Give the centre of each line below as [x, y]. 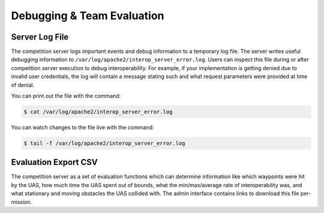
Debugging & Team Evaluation [88, 16]
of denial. [23, 85]
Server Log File [40, 37]
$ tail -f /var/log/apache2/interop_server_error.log [104, 143]
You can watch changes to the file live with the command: [82, 127]
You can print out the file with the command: [66, 96]
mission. [22, 202]
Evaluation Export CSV [55, 162]
